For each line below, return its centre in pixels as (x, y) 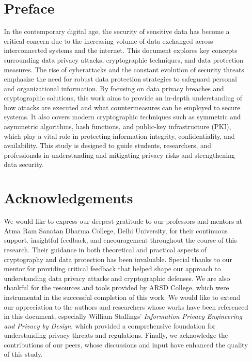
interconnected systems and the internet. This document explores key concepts (121, 50)
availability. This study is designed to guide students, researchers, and (108, 145)
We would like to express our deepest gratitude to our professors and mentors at (123, 221)
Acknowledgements (69, 198)
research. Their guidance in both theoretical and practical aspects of (105, 249)
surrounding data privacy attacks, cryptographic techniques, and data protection (124, 59)
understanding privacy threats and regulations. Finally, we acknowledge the (116, 335)
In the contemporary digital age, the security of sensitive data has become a (117, 31)
